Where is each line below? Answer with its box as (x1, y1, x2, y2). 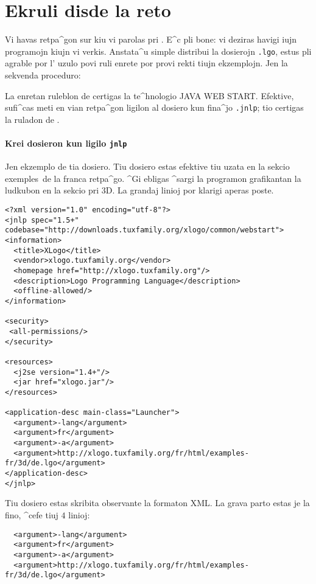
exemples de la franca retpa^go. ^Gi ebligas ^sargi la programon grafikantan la (5, 172, 301, 184)
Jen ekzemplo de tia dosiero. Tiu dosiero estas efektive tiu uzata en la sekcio (5, 160, 290, 173)
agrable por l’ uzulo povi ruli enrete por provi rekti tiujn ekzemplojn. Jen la (5, 57, 288, 69)
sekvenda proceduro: (5, 68, 81, 81)
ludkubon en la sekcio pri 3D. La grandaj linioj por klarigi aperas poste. (5, 184, 274, 196)
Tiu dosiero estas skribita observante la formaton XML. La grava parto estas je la (5, 496, 310, 509)
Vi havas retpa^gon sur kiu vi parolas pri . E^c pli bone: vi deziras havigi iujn (5, 33, 297, 46)
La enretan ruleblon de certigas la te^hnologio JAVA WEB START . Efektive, (5, 89, 294, 102)
